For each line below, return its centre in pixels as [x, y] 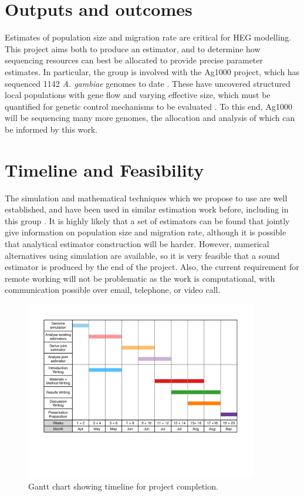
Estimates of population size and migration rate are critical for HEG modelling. [148, 37]
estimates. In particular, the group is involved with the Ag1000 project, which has [152, 71]
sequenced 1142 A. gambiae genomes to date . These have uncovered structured [148, 83]
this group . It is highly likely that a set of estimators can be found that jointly [147, 220]
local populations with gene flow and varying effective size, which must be [138, 95]
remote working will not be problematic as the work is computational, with [140, 278]
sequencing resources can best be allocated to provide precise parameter [134, 60]
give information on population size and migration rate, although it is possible [146, 232]
